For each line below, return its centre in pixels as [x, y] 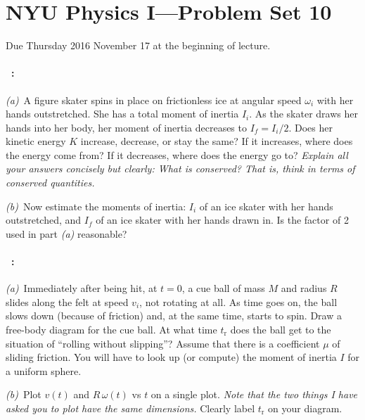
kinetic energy [36, 141]
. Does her [310, 127]
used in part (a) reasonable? [66, 233]
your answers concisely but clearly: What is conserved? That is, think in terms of [180, 168]
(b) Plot [24, 394]
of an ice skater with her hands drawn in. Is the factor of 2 [222, 220]
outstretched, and [44, 220]
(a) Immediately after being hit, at [82, 288]
